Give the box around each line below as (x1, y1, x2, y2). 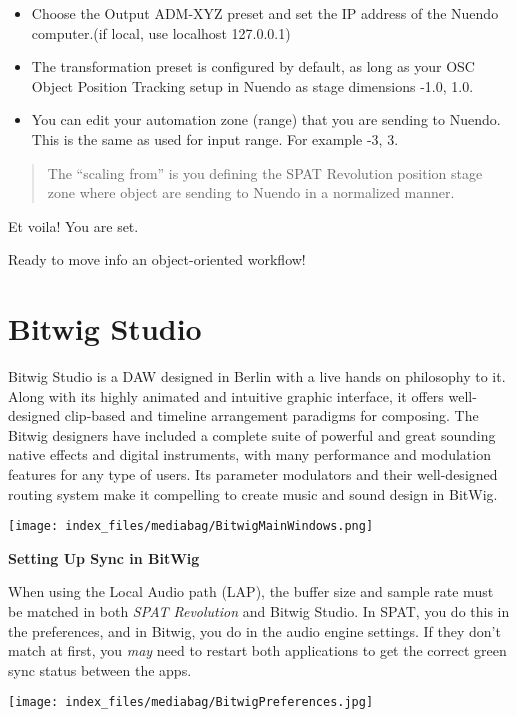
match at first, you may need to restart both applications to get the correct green (8, 640, 507, 661)
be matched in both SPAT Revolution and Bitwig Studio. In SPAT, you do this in (8, 601, 510, 622)
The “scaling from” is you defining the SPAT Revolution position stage (47, 162, 483, 183)
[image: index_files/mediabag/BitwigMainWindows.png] (8, 519, 374, 534)
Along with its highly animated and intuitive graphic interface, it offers (8, 385, 444, 406)
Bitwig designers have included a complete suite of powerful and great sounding (8, 424, 496, 445)
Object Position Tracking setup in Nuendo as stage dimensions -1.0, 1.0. (31, 75, 474, 96)
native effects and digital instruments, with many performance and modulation (8, 444, 491, 465)
